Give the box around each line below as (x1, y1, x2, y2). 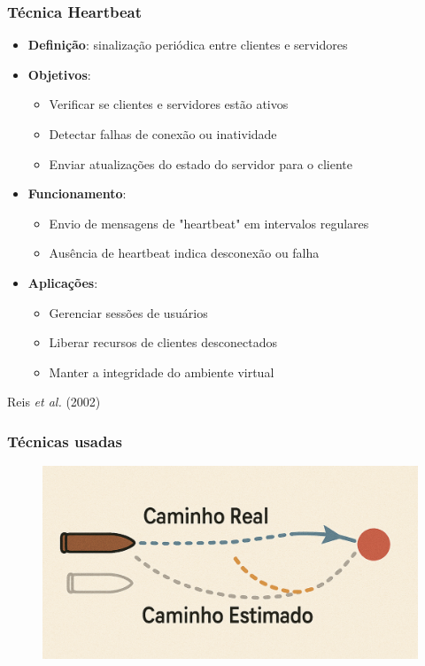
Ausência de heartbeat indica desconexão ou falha (49, 244, 320, 262)
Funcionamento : (27, 184, 127, 203)
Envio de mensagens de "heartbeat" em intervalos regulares (49, 213, 369, 232)
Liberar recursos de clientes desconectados (49, 333, 277, 352)
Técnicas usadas (7, 430, 122, 452)
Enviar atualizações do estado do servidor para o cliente (49, 154, 353, 173)
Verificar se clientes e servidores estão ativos (49, 95, 289, 113)
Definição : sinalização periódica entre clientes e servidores (27, 35, 348, 54)
